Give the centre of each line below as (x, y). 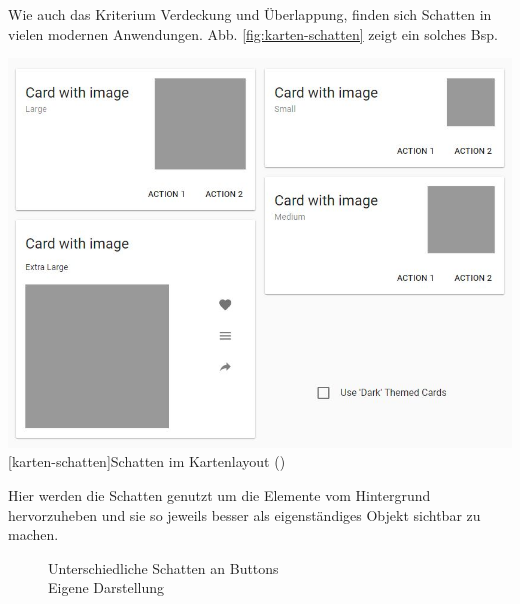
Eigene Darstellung (106, 587)
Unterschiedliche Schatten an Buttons (163, 567)
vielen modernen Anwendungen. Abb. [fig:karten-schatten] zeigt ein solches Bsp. (253, 33)
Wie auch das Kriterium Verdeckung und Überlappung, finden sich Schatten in (250, 14)
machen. (33, 534)
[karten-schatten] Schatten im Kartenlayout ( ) (147, 461)
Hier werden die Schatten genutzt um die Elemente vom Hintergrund (219, 495)
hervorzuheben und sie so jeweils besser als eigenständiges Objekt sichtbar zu (244, 514)
